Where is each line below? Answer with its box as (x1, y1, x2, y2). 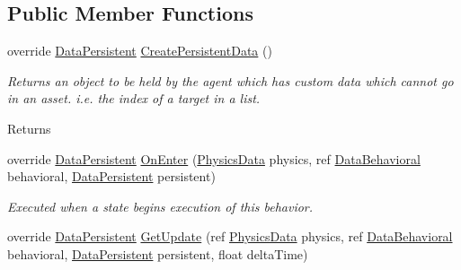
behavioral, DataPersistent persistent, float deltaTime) (7, 244, 308, 263)
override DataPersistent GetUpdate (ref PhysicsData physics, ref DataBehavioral (7, 227, 453, 246)
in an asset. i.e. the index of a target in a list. (7, 89, 261, 108)
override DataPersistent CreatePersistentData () (7, 41, 272, 60)
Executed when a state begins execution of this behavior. (7, 196, 314, 215)
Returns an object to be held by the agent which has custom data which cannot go (7, 71, 454, 90)
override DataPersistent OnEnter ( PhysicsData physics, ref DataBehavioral (7, 149, 421, 168)
